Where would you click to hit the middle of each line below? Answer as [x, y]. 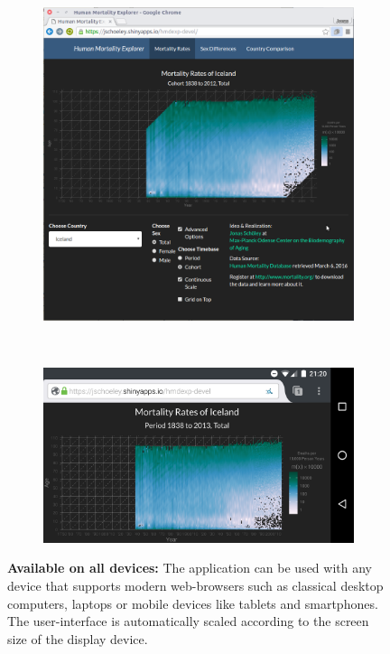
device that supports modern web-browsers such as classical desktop [195, 585]
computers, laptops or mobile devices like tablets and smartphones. [193, 603]
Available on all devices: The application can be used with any [190, 568]
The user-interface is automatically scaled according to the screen [188, 621]
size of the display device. [78, 638]
